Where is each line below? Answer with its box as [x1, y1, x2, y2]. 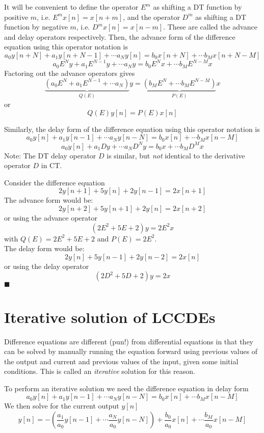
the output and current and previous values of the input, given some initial [4, 356, 239, 366]
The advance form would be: [4, 195, 93, 205]
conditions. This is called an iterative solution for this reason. [4, 366, 195, 376]
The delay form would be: [4, 243, 85, 254]
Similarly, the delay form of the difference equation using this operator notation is [4, 123, 260, 134]
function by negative [4, 21, 68, 32]
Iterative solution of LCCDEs [4, 306, 216, 327]
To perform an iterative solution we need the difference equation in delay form [4, 383, 249, 393]
